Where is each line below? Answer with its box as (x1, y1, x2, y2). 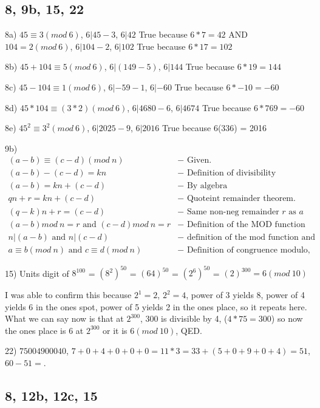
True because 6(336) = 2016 (162, 121, 267, 134)
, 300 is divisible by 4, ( (140, 312, 228, 325)
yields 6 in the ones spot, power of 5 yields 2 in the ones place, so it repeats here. (5, 300, 307, 313)
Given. (186, 156, 212, 165)
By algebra (186, 182, 228, 191)
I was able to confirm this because (5, 288, 132, 301)
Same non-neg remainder (186, 207, 279, 216)
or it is (103, 324, 128, 336)
